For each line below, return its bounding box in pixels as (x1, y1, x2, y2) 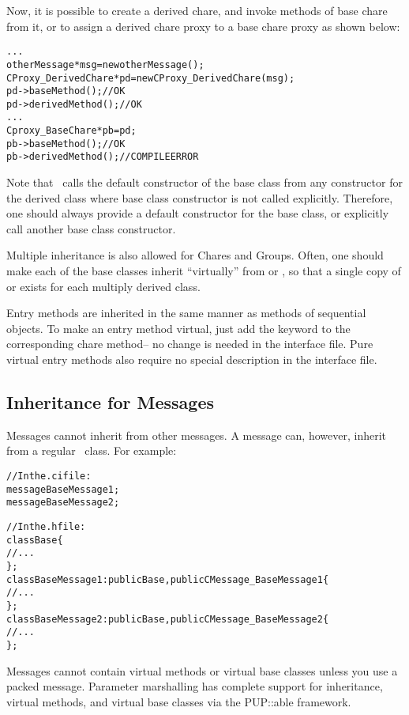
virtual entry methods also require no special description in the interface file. (6, 351, 377, 368)
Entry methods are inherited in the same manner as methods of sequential (6, 305, 366, 321)
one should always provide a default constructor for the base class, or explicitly (6, 205, 389, 221)
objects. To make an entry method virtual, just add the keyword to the (6, 320, 351, 336)
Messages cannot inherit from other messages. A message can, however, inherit (6, 426, 387, 443)
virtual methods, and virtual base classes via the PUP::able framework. (6, 693, 351, 709)
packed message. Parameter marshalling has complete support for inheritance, (6, 678, 383, 694)
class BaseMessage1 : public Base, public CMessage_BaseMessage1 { (6, 573, 329, 585)
